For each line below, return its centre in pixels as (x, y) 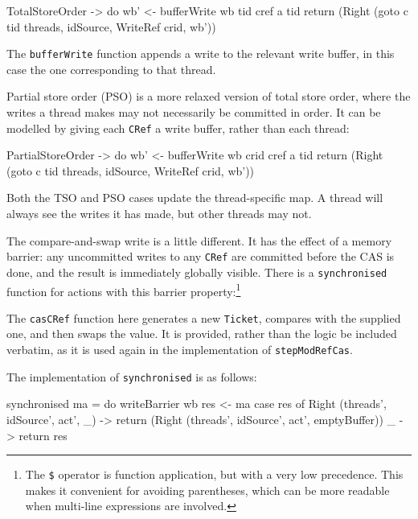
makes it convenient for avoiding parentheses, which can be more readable (207, 490)
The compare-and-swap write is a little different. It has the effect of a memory (199, 240)
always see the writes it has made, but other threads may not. (159, 214)
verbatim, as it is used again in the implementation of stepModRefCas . (180, 350)
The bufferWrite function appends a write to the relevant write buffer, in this (201, 54)
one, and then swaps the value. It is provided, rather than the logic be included (202, 334)
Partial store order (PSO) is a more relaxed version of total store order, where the (209, 96)
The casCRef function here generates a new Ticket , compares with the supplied (204, 317)
